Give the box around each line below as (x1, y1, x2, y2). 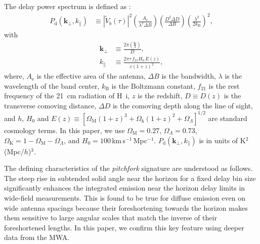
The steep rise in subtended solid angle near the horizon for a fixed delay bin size (4, 172, 256, 183)
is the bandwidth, (161, 71, 216, 81)
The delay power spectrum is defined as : (4, 1, 131, 11)
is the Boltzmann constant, (111, 80, 195, 91)
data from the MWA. (4, 232, 70, 242)
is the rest (208, 80, 240, 91)
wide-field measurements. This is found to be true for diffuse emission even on (4, 192, 246, 203)
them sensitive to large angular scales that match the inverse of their (4, 212, 217, 223)
